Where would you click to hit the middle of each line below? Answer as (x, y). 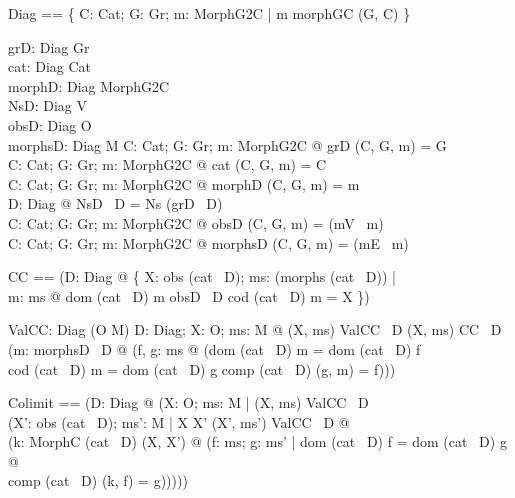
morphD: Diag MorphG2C (89, 85)
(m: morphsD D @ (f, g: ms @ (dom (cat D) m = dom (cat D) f (214, 348)
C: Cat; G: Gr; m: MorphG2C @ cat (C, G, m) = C (167, 164)
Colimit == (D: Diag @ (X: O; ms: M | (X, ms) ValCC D (188, 402)
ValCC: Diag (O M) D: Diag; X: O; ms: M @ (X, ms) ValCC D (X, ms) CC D (255, 329)
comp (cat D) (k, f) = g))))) (98, 480)
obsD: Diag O (50, 124)
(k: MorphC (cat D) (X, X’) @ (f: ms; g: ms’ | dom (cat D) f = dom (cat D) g (257, 441)
